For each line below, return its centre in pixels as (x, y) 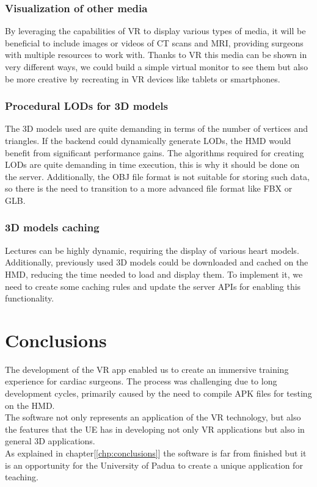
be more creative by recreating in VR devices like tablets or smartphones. (143, 78)
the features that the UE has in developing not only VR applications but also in (155, 429)
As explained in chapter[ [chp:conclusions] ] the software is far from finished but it (156, 453)
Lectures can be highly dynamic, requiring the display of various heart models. (152, 250)
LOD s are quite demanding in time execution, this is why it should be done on (152, 164)
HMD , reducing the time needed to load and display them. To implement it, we (154, 274)
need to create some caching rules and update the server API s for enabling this (153, 286)
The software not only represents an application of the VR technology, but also (153, 417)
